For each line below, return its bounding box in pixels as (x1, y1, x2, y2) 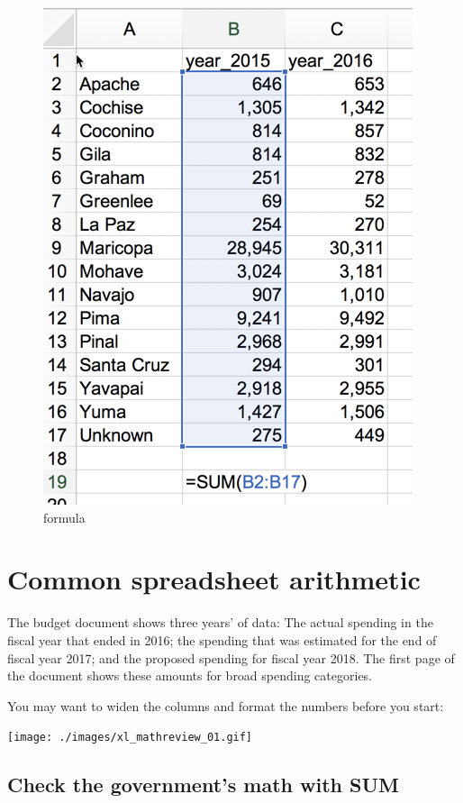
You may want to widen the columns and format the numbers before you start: (7, 696, 444, 715)
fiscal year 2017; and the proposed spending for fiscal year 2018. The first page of (7, 648, 455, 667)
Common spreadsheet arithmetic (7, 561, 421, 598)
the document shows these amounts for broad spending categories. (7, 666, 373, 685)
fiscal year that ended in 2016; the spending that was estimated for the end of (7, 630, 437, 649)
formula (43, 507, 86, 526)
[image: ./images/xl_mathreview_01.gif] (7, 731, 253, 744)
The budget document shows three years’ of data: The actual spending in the (7, 613, 433, 632)
